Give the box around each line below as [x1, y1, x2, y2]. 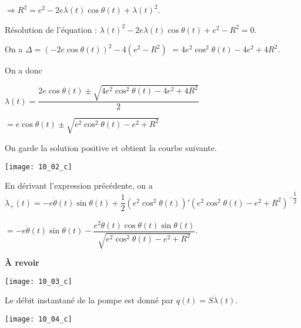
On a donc [5, 64, 42, 76]
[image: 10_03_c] [5, 277, 72, 286]
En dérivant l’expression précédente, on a [5, 179, 153, 192]
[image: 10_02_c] [5, 162, 72, 171]
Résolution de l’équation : [5, 23, 98, 35]
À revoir [5, 256, 39, 269]
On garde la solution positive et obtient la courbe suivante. [5, 141, 217, 153]
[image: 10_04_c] [5, 314, 72, 323]
